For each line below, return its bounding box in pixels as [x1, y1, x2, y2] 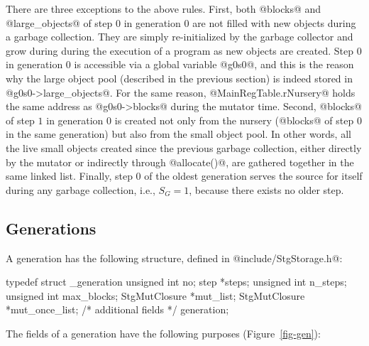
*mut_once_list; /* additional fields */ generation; [6, 302, 229, 317]
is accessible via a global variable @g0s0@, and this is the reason [74, 57, 354, 72]
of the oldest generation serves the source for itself [144, 168, 363, 183]
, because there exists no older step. [189, 182, 344, 197]
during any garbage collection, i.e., [6, 182, 155, 197]
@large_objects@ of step [6, 15, 113, 30]
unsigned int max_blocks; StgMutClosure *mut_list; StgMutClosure [6, 288, 305, 303]
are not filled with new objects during [192, 15, 356, 30]
